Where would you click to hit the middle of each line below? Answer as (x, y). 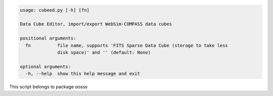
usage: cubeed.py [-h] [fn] (55, 10)
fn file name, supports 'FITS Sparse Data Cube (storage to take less (127, 45)
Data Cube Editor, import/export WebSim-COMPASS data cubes (96, 24)
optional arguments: (45, 66)
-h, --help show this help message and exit (83, 74)
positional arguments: (48, 38)
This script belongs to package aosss (49, 87)
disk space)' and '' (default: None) (104, 52)
